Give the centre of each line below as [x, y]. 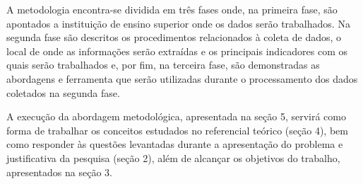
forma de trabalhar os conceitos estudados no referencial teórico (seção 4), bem [177, 130]
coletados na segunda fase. [63, 92]
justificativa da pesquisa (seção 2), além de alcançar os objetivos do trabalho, [173, 157]
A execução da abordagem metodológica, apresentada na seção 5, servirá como [176, 116]
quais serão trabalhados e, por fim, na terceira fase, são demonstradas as [163, 65]
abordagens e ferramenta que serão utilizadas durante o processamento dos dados [182, 78]
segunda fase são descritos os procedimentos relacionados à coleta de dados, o [174, 37]
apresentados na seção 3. [59, 172]
